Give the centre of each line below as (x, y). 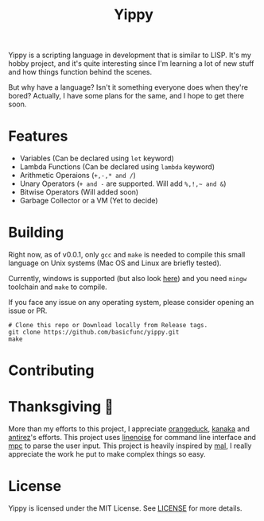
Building (36, 233)
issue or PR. (28, 311)
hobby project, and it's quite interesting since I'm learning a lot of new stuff (131, 64)
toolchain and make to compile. (58, 287)
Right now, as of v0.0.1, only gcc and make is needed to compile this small (127, 255)
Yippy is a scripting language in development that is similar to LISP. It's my (130, 55)
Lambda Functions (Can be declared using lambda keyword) (117, 167)
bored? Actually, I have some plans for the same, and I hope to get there (126, 96)
